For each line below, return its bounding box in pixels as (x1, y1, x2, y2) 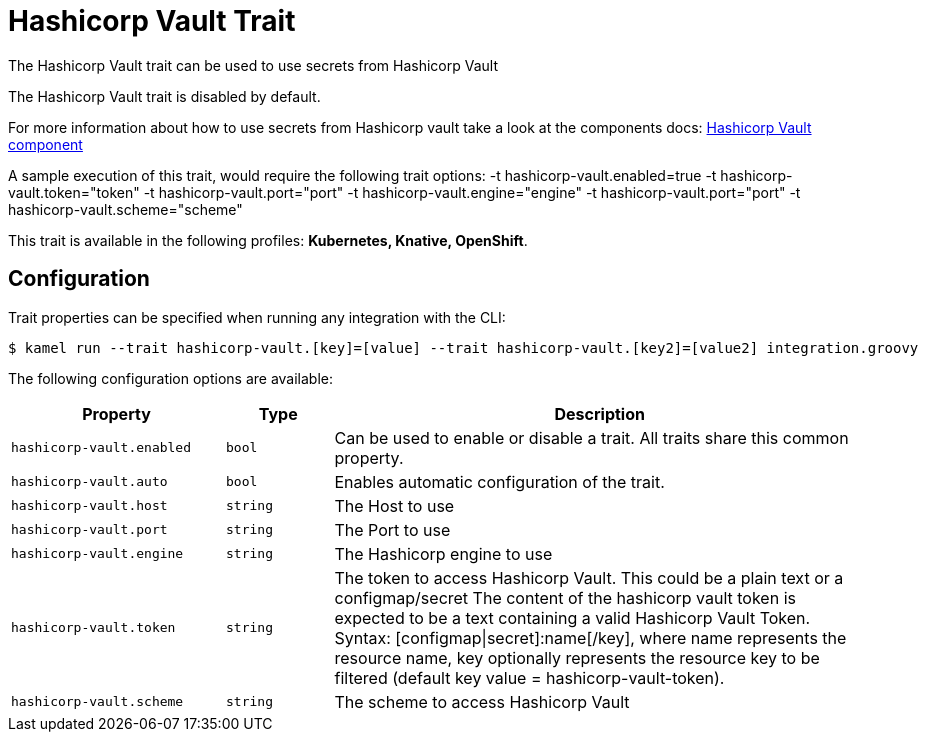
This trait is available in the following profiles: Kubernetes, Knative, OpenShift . (8, 231, 528, 249)
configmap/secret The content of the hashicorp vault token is (334, 587, 796, 608)
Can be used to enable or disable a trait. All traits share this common (334, 427, 849, 448)
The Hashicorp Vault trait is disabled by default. (8, 87, 321, 105)
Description (554, 403, 645, 424)
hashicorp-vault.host (11, 498, 168, 514)
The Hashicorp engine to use (334, 543, 553, 564)
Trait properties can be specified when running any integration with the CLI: (8, 308, 506, 326)
